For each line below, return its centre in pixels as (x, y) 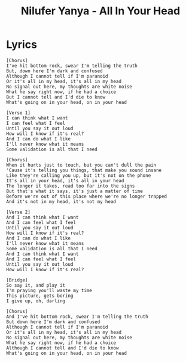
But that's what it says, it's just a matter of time (75, 191)
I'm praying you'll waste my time (49, 290)
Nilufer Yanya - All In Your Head (100, 11)
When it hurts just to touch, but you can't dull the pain (81, 165)
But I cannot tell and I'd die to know (56, 97)
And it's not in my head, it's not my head (61, 201)
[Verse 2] (19, 212)
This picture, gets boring (40, 296)
